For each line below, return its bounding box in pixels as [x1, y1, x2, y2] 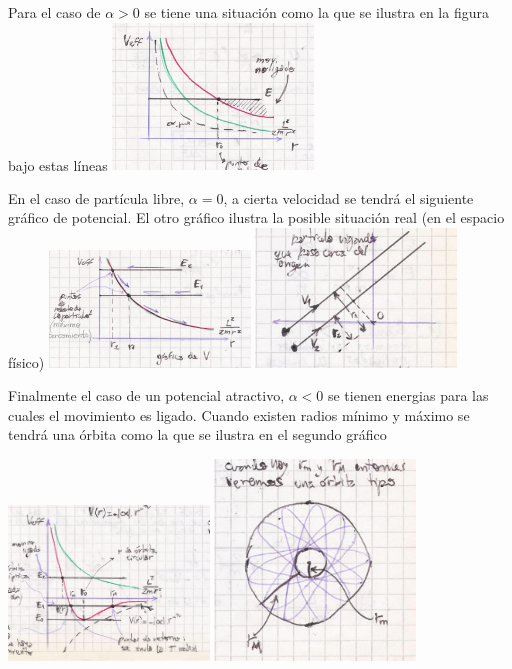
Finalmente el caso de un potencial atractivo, [8, 385, 285, 406]
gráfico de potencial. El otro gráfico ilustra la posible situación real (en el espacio [8, 207, 505, 228]
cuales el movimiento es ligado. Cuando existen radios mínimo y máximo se [8, 404, 470, 425]
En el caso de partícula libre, [8, 187, 185, 208]
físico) [8, 351, 45, 372]
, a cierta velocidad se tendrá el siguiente [223, 187, 474, 208]
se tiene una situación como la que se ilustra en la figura [144, 2, 489, 22]
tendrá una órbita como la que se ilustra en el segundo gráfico [8, 424, 387, 445]
